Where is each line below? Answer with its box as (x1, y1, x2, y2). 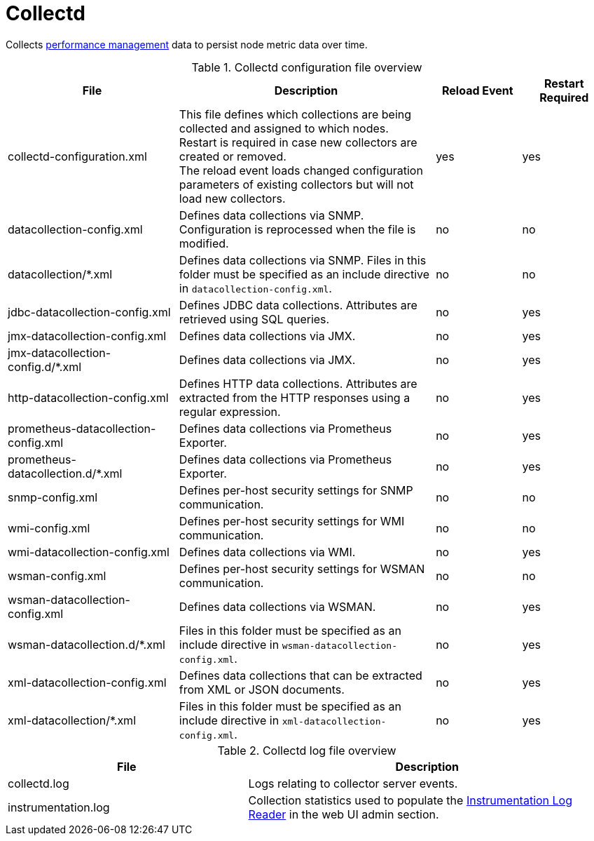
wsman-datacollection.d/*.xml (8, 637, 165, 652)
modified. (179, 236, 229, 250)
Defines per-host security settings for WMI (179, 513, 405, 528)
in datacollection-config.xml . (179, 281, 332, 295)
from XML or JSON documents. (179, 682, 345, 697)
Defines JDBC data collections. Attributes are (179, 297, 417, 312)
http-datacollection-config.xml (8, 390, 169, 405)
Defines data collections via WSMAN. (179, 599, 376, 614)
